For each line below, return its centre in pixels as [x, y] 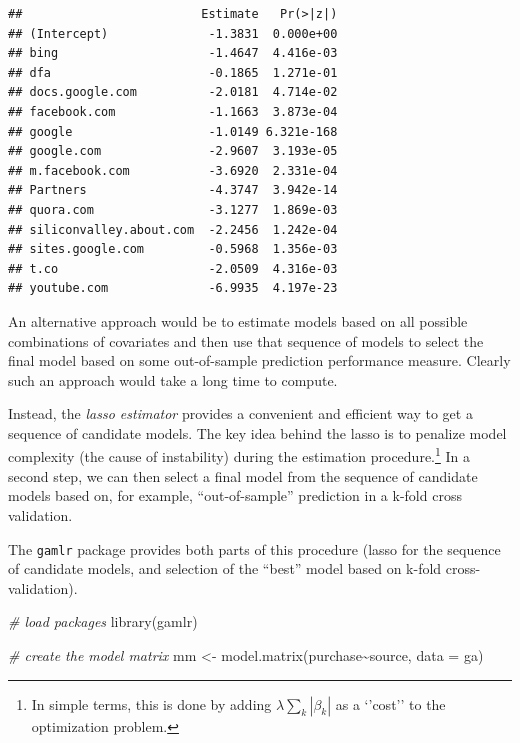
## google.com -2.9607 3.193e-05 [173, 151]
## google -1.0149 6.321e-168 [173, 131]
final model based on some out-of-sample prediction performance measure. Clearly [259, 360]
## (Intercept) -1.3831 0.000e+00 [173, 33]
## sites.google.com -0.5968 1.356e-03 [173, 249]
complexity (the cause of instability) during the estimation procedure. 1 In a [239, 455]
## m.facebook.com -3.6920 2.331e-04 [173, 170]
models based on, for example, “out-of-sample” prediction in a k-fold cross [235, 495]
